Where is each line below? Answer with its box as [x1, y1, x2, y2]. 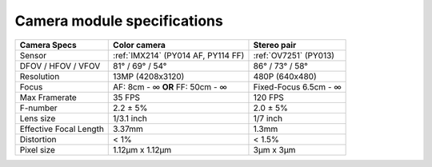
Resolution [19, 70, 60, 82]
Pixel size [19, 144, 56, 155]
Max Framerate [19, 92, 78, 103]
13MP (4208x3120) [113, 70, 185, 82]
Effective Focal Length [19, 123, 104, 134]
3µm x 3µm [253, 144, 296, 155]
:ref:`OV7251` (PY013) [253, 50, 335, 61]
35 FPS [113, 92, 140, 103]
